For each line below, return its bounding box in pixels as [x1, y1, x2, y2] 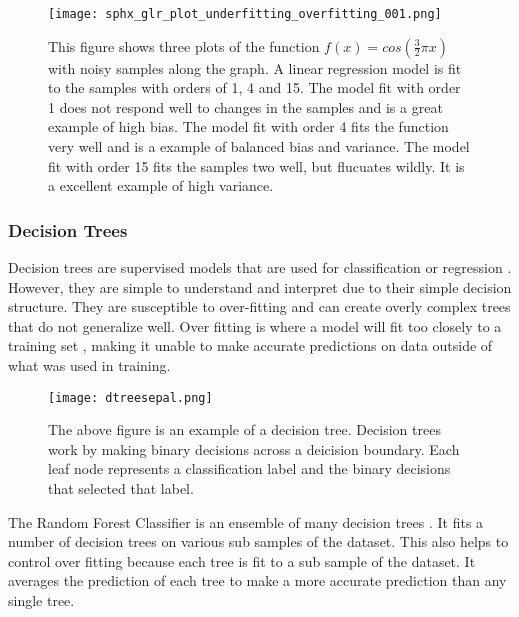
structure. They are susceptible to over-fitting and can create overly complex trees [8, 296, 511, 317]
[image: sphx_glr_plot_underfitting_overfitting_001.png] [48, 7, 442, 21]
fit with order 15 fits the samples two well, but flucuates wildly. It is [48, 155, 465, 176]
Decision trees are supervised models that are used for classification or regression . [8, 257, 512, 278]
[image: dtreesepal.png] [48, 390, 213, 405]
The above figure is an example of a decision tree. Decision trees [48, 419, 441, 440]
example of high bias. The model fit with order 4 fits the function [48, 116, 449, 137]
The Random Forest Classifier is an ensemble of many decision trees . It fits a [8, 511, 484, 532]
